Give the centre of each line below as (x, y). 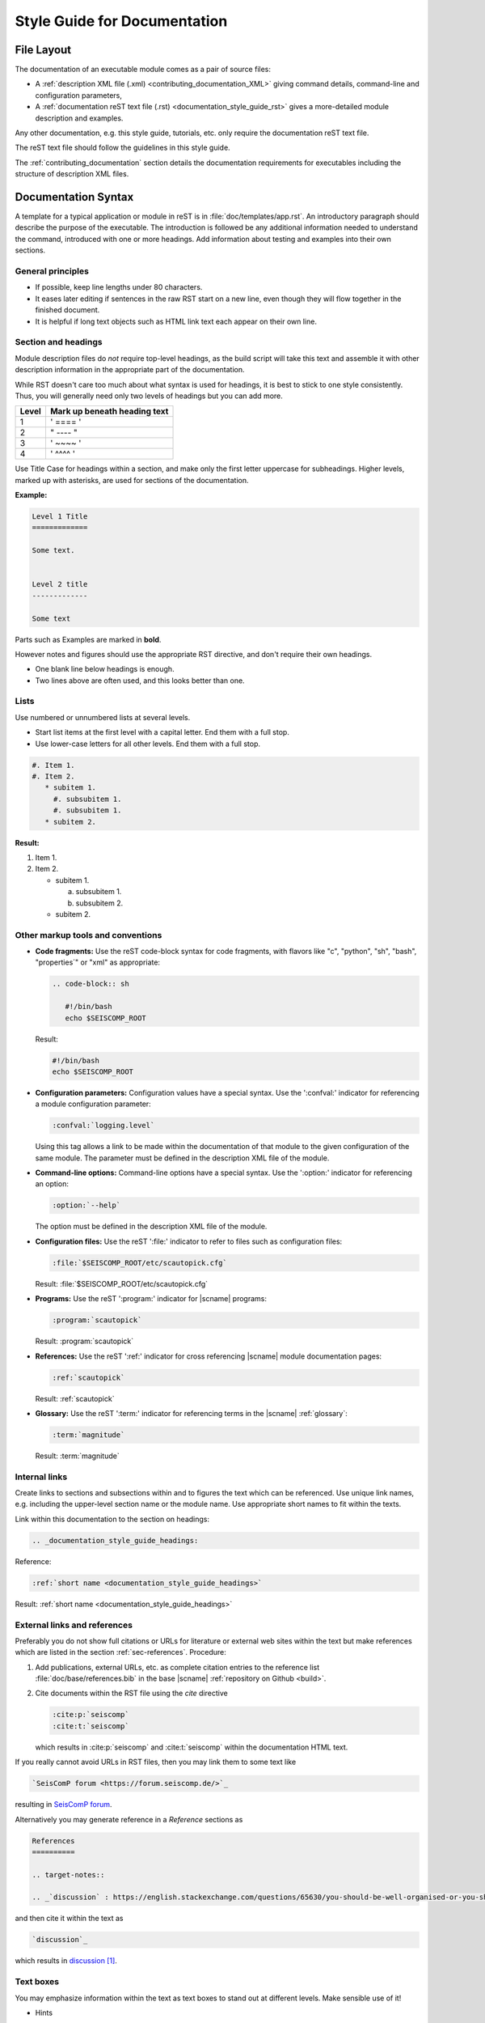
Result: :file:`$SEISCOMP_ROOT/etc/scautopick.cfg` (122, 1283)
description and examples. (79, 118)
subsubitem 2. (99, 903)
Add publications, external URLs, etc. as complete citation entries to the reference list (177, 1667)
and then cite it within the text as (69, 1919)
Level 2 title (60, 584)
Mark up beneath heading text (109, 411)
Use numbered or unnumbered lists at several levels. (103, 717)
